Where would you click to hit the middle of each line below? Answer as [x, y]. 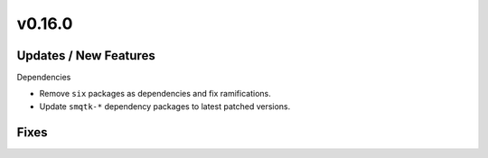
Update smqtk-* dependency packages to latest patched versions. [165, 106]
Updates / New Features [86, 56]
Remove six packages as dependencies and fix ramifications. [155, 94]
